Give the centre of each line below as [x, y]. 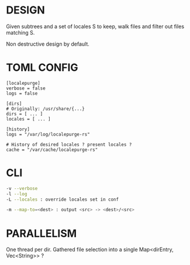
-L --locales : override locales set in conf [62, 199]
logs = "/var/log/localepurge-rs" [48, 134]
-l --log [17, 194]
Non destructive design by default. [48, 44]
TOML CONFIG [42, 68]
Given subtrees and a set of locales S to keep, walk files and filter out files [95, 26]
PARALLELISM [42, 233]
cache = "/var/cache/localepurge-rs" [52, 150]
